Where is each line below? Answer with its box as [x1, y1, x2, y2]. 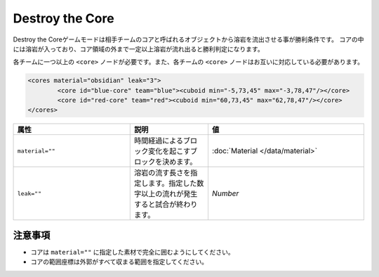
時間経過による [134, 136, 184, 146]
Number [211, 188, 239, 198]
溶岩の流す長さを [134, 168, 191, 178]
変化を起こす [148, 146, 191, 156]
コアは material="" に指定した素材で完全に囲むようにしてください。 [30, 247, 234, 256]
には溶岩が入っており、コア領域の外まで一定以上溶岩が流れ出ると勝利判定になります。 [13, 44, 264, 53]
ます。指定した [148, 179, 197, 188]
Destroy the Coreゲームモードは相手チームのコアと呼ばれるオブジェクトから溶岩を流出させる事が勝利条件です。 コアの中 [13, 35, 364, 44]
